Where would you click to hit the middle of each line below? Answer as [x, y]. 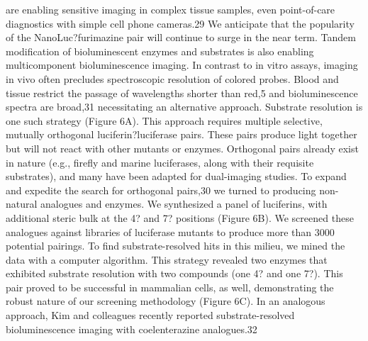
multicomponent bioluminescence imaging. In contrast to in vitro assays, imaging [182, 65]
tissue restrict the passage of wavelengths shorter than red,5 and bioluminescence [182, 93]
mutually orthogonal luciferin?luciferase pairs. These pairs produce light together [182, 134]
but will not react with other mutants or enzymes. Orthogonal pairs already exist [182, 148]
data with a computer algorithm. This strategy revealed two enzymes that [167, 259]
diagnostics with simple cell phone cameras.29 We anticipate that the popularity [180, 23]
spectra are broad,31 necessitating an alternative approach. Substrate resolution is [184, 107]
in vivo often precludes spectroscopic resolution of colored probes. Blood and [172, 78]
